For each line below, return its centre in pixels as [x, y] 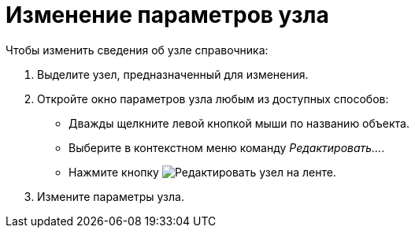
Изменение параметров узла [167, 15]
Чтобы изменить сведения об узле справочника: [137, 50]
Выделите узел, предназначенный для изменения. [173, 74]
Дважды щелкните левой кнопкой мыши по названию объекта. [239, 123]
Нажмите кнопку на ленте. [202, 172]
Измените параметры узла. [111, 196]
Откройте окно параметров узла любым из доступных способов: [213, 98]
